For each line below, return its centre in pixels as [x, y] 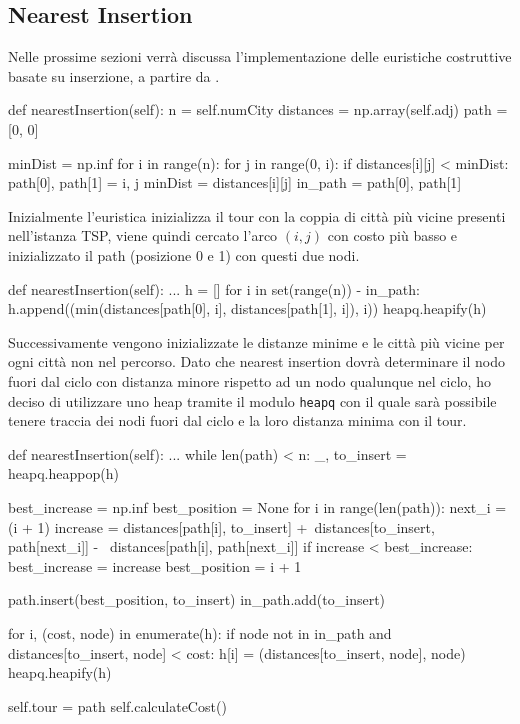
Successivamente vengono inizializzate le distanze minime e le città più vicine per [256, 341]
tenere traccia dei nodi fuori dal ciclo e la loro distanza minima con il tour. [237, 420]
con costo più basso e [392, 235]
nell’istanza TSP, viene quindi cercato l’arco [143, 235]
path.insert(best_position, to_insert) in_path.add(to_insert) [197, 599]
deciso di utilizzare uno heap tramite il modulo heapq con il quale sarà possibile [252, 400]
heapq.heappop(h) [63, 473]
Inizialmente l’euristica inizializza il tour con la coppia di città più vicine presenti [257, 215]
